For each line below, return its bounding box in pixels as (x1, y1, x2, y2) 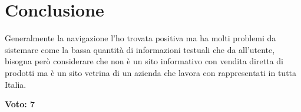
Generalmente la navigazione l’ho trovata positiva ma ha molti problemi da (5, 32, 276, 44)
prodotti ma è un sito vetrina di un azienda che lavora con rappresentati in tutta (5, 66, 297, 78)
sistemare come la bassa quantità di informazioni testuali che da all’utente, (5, 43, 275, 55)
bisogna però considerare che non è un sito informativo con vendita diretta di (5, 55, 283, 67)
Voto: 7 (5, 98, 35, 110)
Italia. (5, 78, 27, 90)
